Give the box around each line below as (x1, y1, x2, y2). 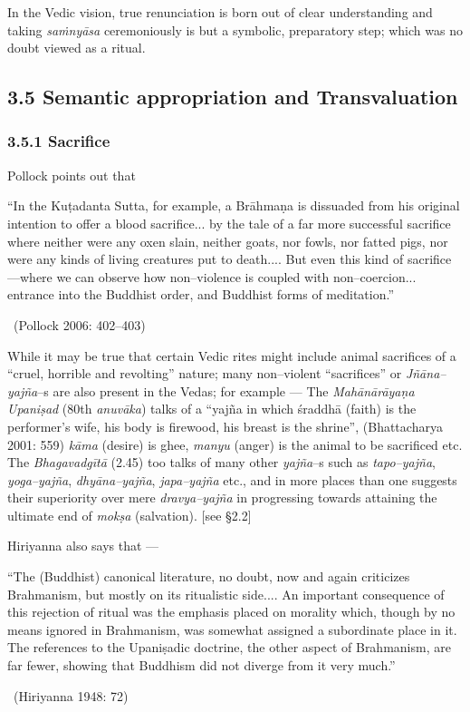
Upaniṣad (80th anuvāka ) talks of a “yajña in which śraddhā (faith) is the (7, 399, 417, 418)
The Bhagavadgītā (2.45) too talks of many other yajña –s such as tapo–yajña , (7, 453, 436, 472)
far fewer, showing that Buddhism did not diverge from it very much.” (7, 656, 396, 675)
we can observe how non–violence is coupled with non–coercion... (56, 267, 417, 286)
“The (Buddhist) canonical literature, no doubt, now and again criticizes (7, 567, 410, 586)
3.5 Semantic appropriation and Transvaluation (7, 83, 458, 111)
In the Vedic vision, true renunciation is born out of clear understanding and (7, 3, 433, 21)
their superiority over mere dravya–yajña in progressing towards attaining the (7, 488, 437, 507)
